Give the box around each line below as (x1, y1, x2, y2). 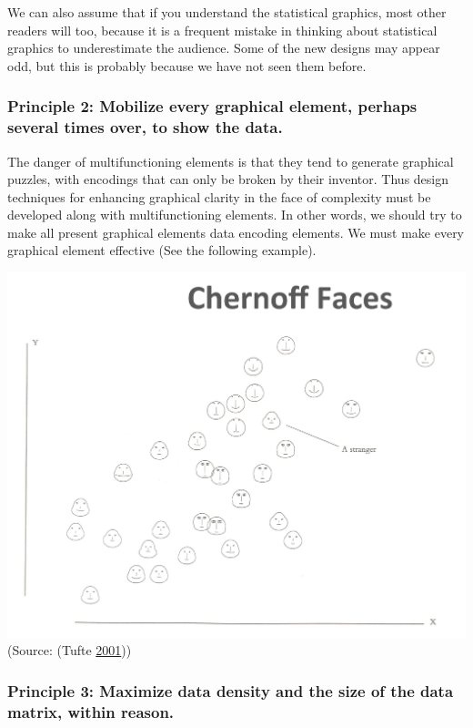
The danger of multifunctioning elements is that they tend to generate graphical (7, 151, 454, 170)
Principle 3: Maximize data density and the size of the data (7, 679, 454, 702)
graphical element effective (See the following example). (7, 241, 317, 260)
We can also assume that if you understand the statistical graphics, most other (7, 3, 447, 21)
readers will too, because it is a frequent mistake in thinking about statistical (7, 20, 438, 39)
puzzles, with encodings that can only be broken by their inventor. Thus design (7, 169, 448, 189)
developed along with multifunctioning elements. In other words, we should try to (7, 205, 462, 224)
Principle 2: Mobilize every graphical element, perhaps (7, 95, 418, 118)
